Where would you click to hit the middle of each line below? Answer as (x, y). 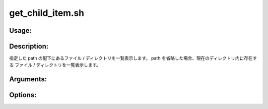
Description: (29, 46)
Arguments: (28, 79)
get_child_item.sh (47, 13)
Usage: (21, 30)
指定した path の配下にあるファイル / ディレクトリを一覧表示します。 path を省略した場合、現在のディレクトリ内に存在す (133, 58)
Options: (23, 95)
